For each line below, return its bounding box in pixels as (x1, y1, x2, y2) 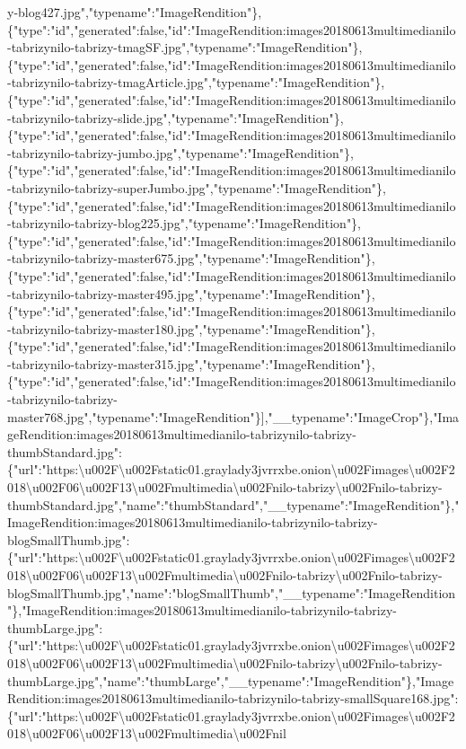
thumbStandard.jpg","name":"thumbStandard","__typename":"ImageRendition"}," (7, 495, 460, 514)
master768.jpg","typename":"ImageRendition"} (7, 407, 261, 426)
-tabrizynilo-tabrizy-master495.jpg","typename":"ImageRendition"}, (7, 284, 375, 303)
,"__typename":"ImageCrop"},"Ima (264, 407, 460, 426)
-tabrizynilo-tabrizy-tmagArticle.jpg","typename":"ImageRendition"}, (7, 73, 385, 92)
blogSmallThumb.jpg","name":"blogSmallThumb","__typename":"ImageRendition (7, 583, 456, 602)
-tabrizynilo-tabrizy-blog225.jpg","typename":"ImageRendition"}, (7, 214, 362, 233)
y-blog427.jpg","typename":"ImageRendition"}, (7, 3, 262, 21)
